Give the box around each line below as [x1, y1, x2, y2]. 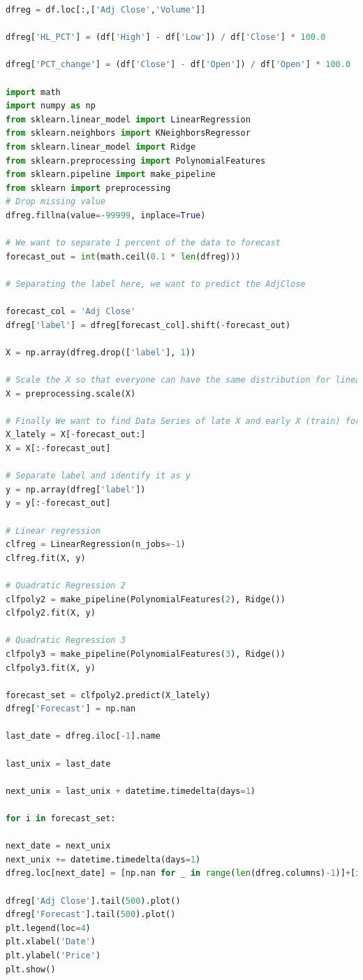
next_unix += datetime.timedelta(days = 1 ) [6, 854, 201, 865]
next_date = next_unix [6, 841, 111, 851]
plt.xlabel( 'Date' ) [6, 937, 96, 947]
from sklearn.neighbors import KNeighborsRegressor [6, 128, 251, 139]
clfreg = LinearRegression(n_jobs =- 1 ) [6, 539, 186, 550]
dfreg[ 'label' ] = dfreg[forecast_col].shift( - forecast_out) [6, 320, 291, 330]
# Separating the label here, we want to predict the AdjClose [6, 278, 306, 289]
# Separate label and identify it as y [6, 471, 191, 481]
